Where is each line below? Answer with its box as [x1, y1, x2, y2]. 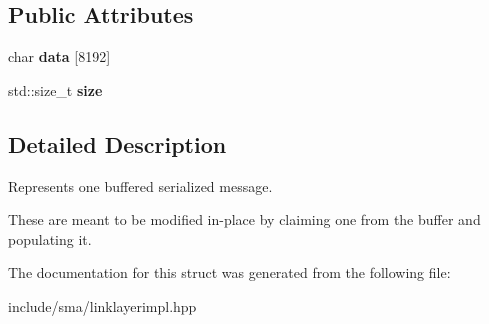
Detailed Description [8, 128, 227, 159]
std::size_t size [8, 79, 103, 100]
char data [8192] [8, 46, 111, 67]
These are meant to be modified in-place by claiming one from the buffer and [8, 209, 481, 230]
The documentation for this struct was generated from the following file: [8, 262, 451, 283]
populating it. [8, 228, 92, 249]
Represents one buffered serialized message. [8, 175, 273, 196]
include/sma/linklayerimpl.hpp [8, 295, 197, 316]
